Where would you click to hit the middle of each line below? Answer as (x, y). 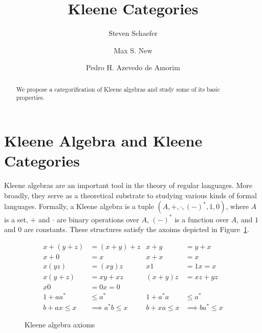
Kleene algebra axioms (60, 325)
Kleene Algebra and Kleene (103, 141)
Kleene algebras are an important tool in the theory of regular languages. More (128, 185)
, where (237, 206)
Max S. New (133, 50)
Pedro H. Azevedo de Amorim (133, 67)
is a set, (16, 219)
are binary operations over (98, 219)
